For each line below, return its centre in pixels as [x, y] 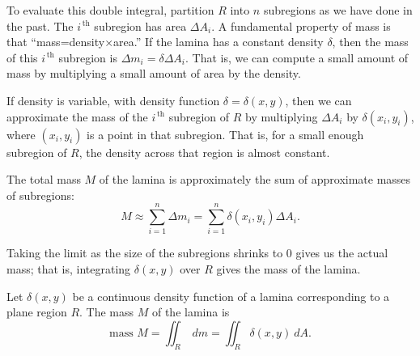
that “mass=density [56, 42]
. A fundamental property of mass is [301, 25]
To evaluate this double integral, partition [110, 10]
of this [22, 57]
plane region [37, 312]
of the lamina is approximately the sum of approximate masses [255, 179]
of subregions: [40, 195]
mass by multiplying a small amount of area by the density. [154, 73]
